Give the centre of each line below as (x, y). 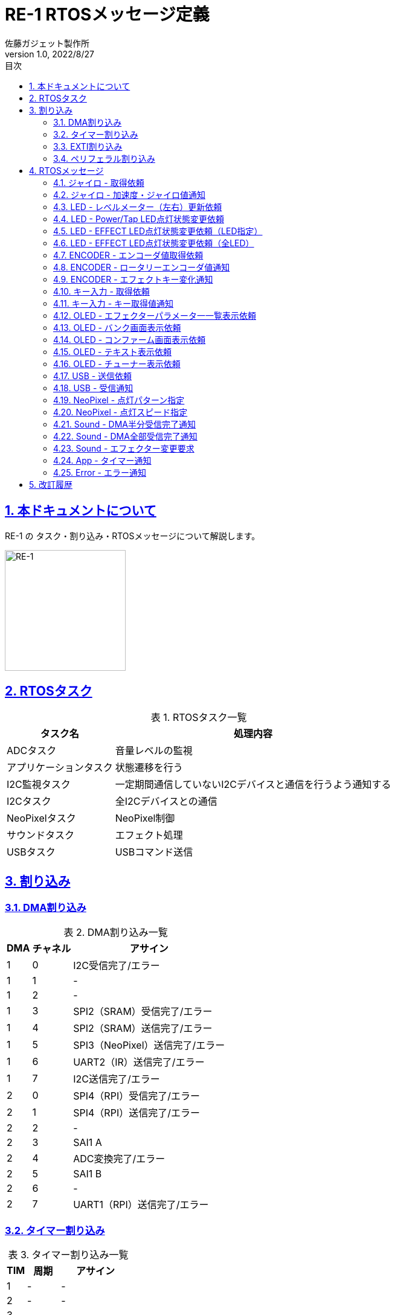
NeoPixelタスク (41, 818)
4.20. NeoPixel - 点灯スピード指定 (120, 412)
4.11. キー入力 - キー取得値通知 (114, 303)
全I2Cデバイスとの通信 (166, 801)
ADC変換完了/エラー (119, 1158)
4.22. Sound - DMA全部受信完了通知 (125, 436)
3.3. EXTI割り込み (88, 146)
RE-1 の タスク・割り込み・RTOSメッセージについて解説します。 (133, 536)
